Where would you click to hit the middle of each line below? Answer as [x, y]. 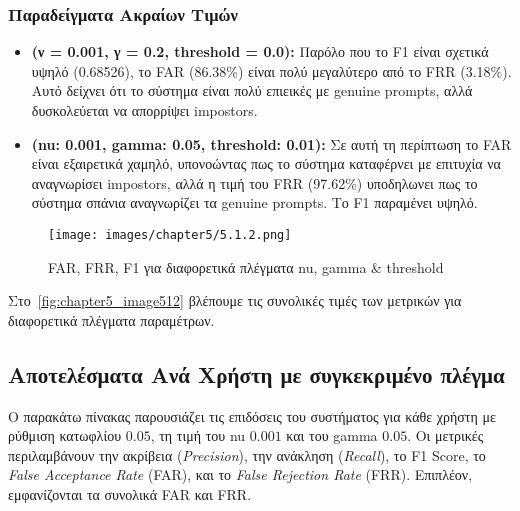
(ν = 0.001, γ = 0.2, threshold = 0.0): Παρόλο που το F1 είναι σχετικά [260, 51]
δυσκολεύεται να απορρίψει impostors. [144, 110]
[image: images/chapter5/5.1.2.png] [170, 234]
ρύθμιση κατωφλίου [65, 435]
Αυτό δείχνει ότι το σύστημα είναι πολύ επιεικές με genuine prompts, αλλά [252, 90]
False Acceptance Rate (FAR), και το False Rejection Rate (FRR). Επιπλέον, [240, 474]
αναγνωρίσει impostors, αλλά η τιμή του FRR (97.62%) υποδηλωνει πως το [254, 182]
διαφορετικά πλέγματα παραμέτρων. [111, 319]
